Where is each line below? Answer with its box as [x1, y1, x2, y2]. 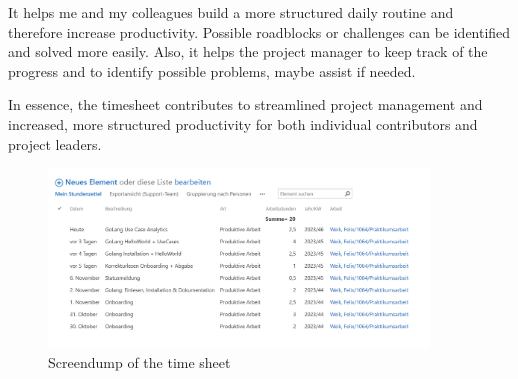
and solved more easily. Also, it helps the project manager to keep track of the [8, 41, 488, 62]
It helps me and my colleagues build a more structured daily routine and [8, 2, 454, 22]
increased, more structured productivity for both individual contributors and [8, 113, 478, 134]
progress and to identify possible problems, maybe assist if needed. [8, 60, 416, 81]
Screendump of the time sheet [48, 352, 231, 373]
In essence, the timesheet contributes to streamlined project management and [8, 94, 483, 115]
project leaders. [8, 133, 102, 154]
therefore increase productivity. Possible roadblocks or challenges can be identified [8, 21, 511, 42]
